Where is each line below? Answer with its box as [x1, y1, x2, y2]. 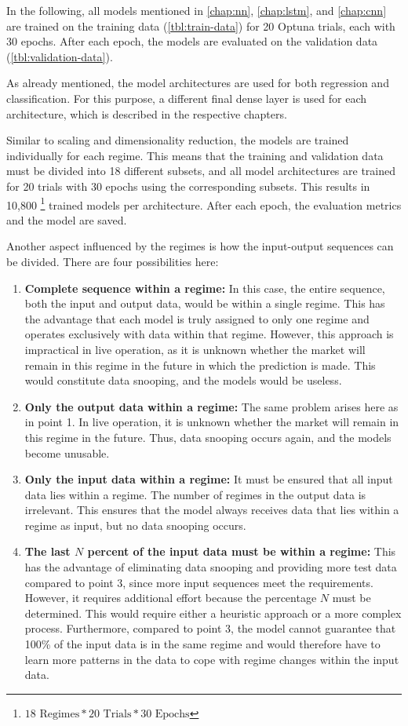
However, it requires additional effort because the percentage [24, 589, 317, 606]
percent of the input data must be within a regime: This [87, 543, 396, 560]
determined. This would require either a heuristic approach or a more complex [24, 604, 402, 621]
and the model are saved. [6, 211, 127, 228]
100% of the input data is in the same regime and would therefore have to [24, 636, 381, 652]
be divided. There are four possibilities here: [6, 253, 219, 269]
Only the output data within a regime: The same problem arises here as [24, 398, 399, 414]
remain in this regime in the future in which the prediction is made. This [24, 356, 376, 373]
